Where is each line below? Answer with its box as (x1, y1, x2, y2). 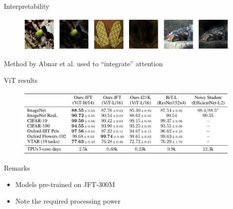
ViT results (4, 75, 38, 85)
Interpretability (4, 1, 50, 11)
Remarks (4, 163, 30, 173)
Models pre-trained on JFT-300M (15, 179, 115, 190)
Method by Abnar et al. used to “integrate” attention (4, 58, 163, 69)
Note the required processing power (15, 195, 121, 206)
